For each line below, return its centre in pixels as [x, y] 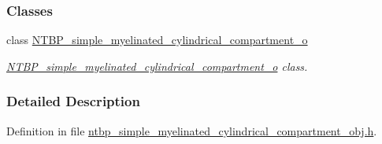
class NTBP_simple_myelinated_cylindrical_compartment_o [157, 40]
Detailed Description [73, 101]
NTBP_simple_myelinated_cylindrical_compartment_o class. [157, 66]
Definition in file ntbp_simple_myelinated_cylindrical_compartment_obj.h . [192, 130]
